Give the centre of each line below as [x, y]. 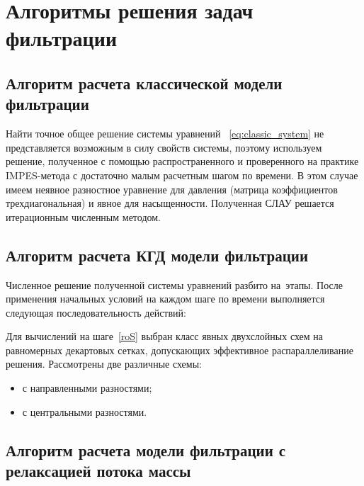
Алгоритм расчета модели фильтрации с [146, 450]
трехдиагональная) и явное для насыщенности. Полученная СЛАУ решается [170, 203]
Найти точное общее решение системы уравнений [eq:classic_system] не [165, 134]
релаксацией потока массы [98, 471]
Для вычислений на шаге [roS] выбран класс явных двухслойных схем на [165, 336]
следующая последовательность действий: [96, 312]
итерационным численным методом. [84, 216]
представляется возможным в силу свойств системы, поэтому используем [164, 147]
